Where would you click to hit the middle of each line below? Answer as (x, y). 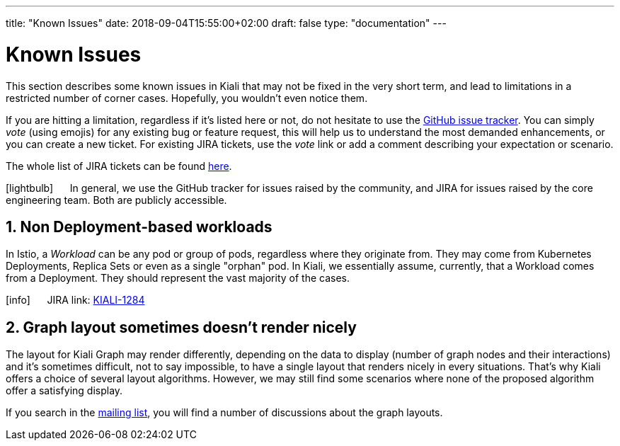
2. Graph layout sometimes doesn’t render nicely (181, 327)
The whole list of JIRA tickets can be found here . (119, 166)
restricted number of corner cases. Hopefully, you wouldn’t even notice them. (187, 98)
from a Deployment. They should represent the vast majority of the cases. (178, 278)
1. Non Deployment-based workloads (139, 227)
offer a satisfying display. (64, 391)
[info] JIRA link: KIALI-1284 (75, 300)
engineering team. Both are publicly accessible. (116, 200)
